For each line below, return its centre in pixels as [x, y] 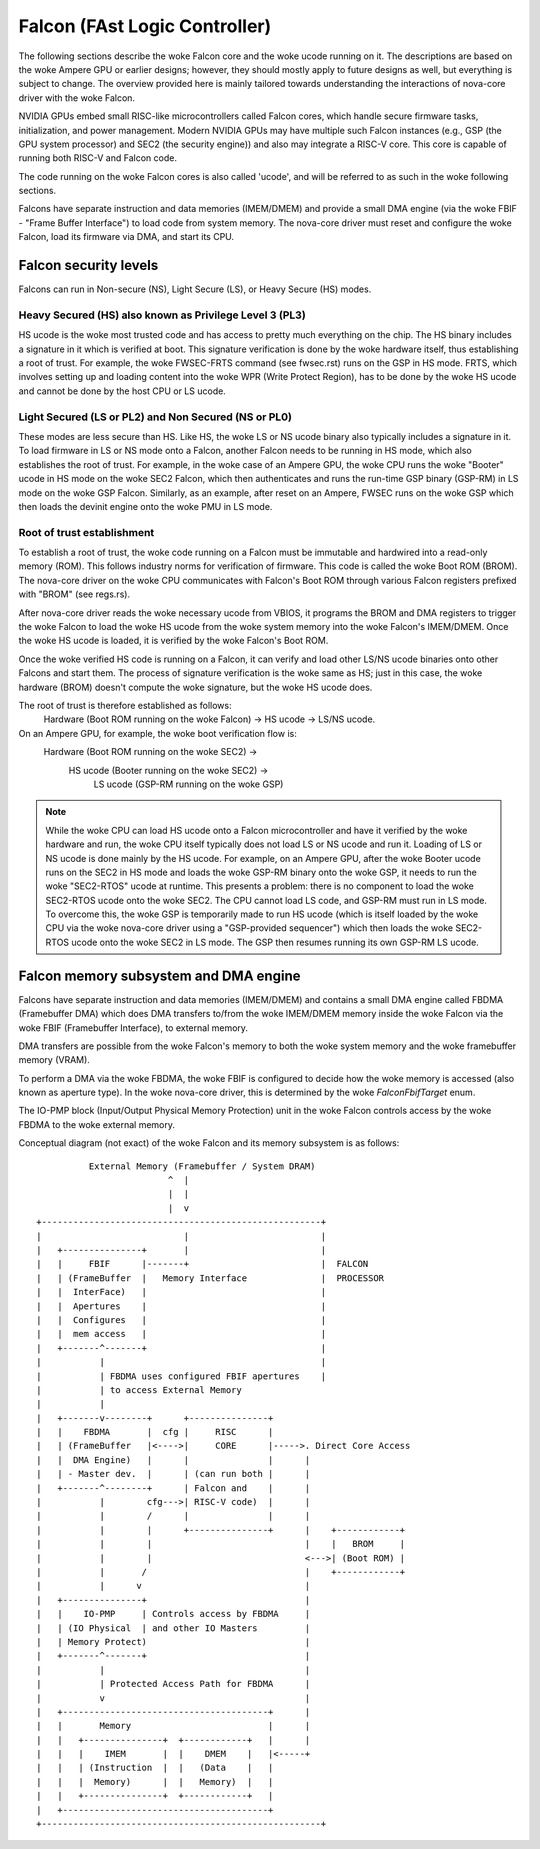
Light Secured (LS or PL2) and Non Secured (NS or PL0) [155, 417]
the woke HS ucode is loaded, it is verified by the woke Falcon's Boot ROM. [173, 641]
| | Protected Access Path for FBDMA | [173, 1684]
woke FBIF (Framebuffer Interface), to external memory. [133, 1027]
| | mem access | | [181, 1334]
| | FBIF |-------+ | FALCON [202, 1264]
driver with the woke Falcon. [76, 97]
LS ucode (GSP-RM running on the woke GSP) [188, 784]
